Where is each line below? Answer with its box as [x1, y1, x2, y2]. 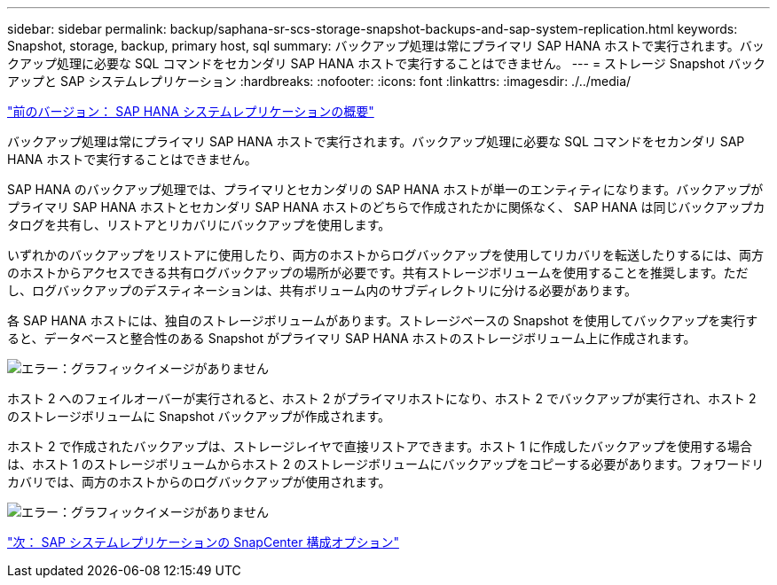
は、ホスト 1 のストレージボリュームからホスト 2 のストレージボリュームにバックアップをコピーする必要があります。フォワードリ [7, 456, 765, 472]
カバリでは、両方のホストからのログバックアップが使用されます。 [7, 474, 391, 489]
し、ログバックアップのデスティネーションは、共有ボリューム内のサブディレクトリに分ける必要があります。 [7, 283, 638, 298]
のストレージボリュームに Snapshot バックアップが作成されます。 [7, 409, 391, 424]
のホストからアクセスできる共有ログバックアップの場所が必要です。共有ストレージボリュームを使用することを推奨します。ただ [7, 265, 749, 280]
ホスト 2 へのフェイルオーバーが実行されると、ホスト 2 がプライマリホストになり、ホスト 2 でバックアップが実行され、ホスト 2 [7, 391, 757, 406]
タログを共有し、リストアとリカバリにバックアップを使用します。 [7, 217, 391, 232]
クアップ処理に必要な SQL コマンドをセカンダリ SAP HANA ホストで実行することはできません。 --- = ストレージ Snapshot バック [7, 56, 766, 71]
